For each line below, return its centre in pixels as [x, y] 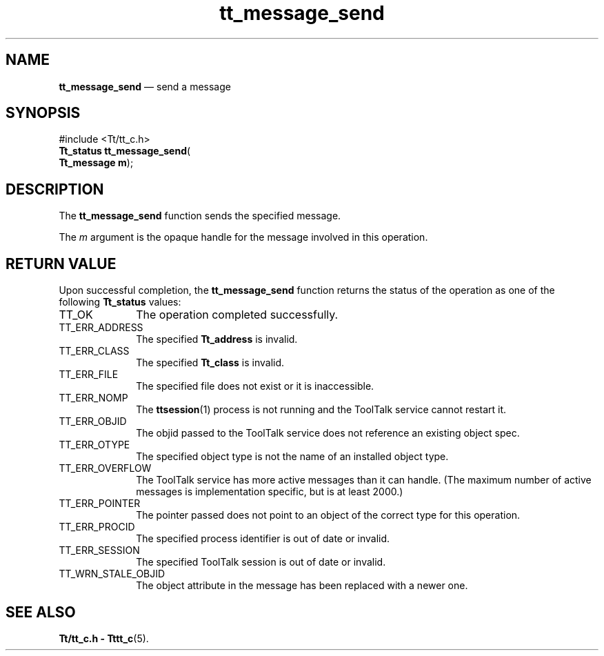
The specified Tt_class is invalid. [210, 363]
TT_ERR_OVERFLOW [105, 468]
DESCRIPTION [55, 189]
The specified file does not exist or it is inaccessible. [255, 386]
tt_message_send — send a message [145, 86]
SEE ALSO [41, 612]
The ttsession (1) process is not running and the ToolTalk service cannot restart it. [321, 410]
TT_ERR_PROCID [97, 527]
